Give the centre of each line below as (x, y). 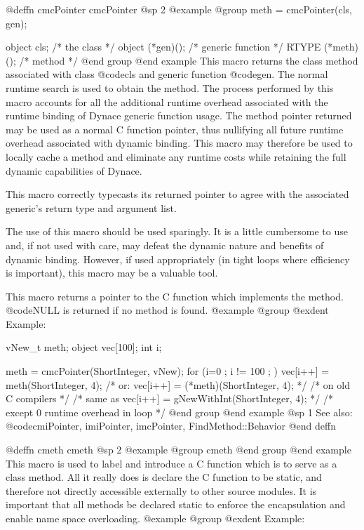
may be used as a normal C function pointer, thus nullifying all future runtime (175, 129)
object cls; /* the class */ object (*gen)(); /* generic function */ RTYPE (163, 47)
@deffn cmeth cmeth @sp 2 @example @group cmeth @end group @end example (178, 450)
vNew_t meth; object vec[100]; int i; (84, 347)
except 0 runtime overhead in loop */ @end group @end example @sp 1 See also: (179, 412)
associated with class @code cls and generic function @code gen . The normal (167, 74)
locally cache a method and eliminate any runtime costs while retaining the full (176, 156)
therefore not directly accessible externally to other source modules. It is (161, 490)
